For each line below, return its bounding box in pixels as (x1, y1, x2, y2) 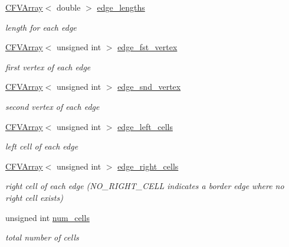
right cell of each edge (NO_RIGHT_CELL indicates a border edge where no (5, 180, 284, 192)
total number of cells (5, 231, 79, 243)
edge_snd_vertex (117, 80, 181, 93)
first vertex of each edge (5, 60, 91, 73)
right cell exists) (5, 191, 63, 203)
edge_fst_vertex (117, 41, 178, 53)
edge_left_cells (117, 120, 173, 132)
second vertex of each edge (5, 100, 100, 112)
